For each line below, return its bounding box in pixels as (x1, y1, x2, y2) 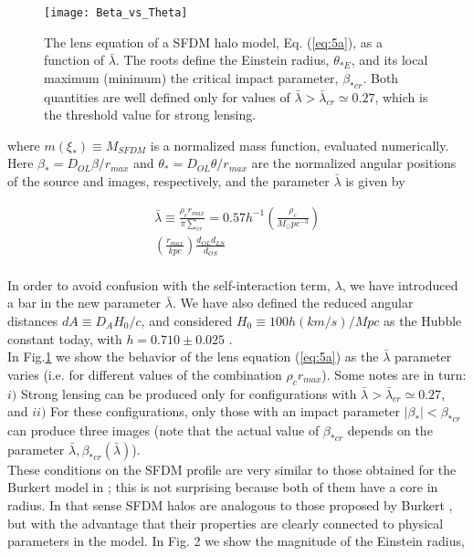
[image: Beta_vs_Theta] (44, 6, 188, 19)
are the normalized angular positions (251, 153, 457, 173)
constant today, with (7, 329, 122, 348)
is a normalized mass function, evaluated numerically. (150, 135, 449, 154)
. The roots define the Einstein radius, (115, 50, 330, 69)
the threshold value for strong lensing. (44, 105, 257, 124)
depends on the (347, 420, 433, 439)
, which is (374, 87, 428, 106)
